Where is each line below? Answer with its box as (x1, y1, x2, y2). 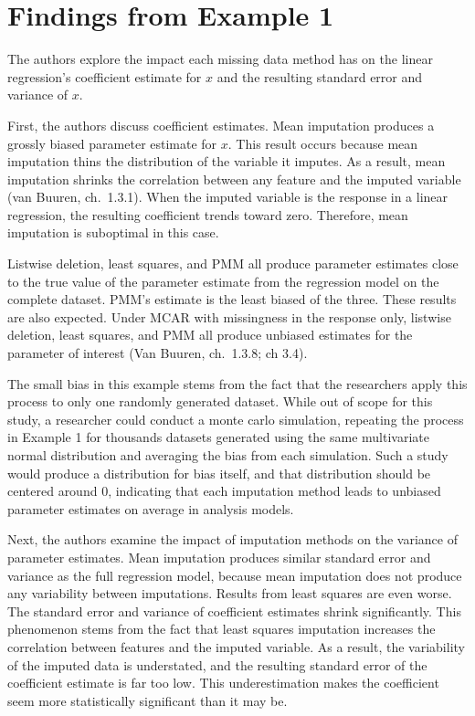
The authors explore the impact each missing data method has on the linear (7, 49, 433, 68)
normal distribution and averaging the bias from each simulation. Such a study (7, 446, 449, 464)
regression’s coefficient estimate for (7, 67, 202, 86)
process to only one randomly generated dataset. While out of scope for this (7, 392, 433, 411)
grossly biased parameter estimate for (7, 133, 217, 153)
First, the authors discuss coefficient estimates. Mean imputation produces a (7, 115, 435, 134)
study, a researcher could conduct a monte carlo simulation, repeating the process (7, 409, 464, 428)
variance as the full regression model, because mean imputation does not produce (7, 565, 462, 584)
